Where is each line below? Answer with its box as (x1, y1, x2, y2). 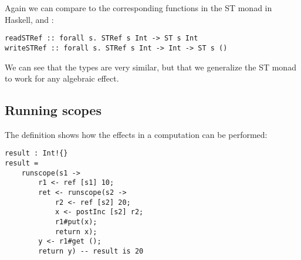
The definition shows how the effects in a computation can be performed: (5, 128, 268, 140)
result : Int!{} (5, 149, 68, 158)
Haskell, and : (5, 13, 54, 25)
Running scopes (5, 101, 102, 119)
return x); (55, 227, 97, 236)
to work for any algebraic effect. (5, 72, 119, 85)
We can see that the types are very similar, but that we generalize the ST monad (5, 60, 296, 73)
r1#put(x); (55, 218, 97, 227)
